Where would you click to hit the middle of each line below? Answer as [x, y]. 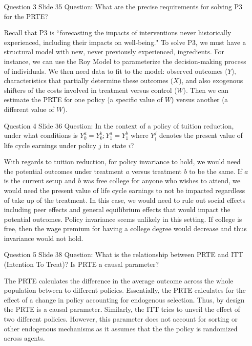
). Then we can [206, 90]
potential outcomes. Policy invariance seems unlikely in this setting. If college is [123, 219]
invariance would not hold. [44, 238]
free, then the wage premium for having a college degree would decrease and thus [125, 228]
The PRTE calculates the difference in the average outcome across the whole [119, 280]
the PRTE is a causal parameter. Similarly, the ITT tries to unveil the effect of [122, 309]
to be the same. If [216, 171]
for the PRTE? [26, 16]
